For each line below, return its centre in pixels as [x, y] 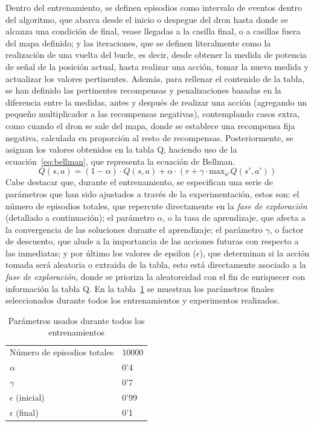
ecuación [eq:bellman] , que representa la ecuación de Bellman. [120, 161]
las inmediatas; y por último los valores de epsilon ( [101, 253]
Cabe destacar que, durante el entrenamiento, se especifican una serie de [139, 182]
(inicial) [30, 397]
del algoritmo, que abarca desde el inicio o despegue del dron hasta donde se [147, 19]
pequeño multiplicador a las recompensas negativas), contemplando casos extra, [153, 114]
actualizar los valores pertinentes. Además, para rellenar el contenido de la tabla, [155, 78]
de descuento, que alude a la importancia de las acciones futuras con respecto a [152, 241]
